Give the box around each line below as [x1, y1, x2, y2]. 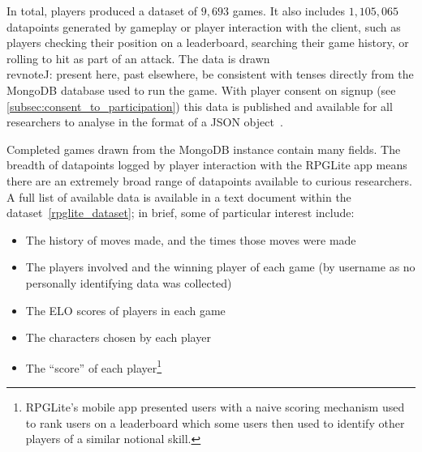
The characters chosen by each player [25, 329, 211, 346]
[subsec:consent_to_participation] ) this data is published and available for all [6, 97, 393, 114]
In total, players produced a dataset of [6, 2, 198, 19]
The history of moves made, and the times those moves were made [25, 231, 356, 248]
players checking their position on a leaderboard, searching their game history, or [6, 34, 409, 51]
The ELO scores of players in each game [25, 301, 226, 318]
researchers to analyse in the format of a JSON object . [6, 113, 283, 130]
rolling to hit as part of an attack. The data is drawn [6, 49, 270, 66]
